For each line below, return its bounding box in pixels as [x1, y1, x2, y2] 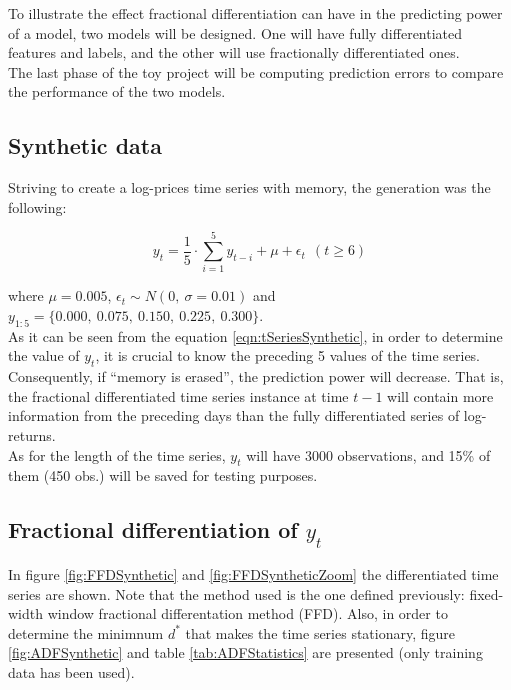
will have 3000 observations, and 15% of [246, 444, 491, 465]
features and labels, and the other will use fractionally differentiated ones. [8, 42, 460, 63]
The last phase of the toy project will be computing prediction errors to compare [8, 61, 504, 82]
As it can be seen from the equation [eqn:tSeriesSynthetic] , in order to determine [8, 325, 503, 346]
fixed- [469, 583, 504, 604]
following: [8, 196, 67, 217]
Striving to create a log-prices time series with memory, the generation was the [8, 177, 491, 198]
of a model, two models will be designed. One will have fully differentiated [8, 22, 463, 43]
